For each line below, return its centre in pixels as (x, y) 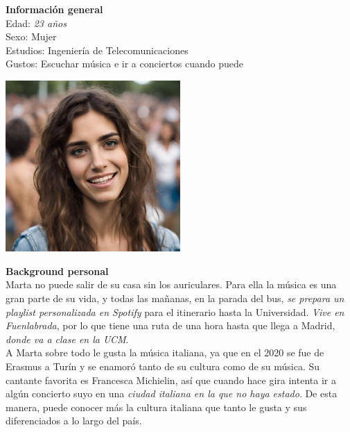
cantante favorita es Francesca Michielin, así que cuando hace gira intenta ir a (171, 380)
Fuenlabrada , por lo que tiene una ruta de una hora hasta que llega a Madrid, (170, 325)
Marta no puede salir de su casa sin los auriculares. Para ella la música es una (171, 284)
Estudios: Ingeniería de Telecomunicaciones (97, 50)
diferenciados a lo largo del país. (74, 421)
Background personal (57, 271)
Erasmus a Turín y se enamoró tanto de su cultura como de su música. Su (163, 366)
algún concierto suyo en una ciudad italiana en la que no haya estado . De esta (172, 393)
